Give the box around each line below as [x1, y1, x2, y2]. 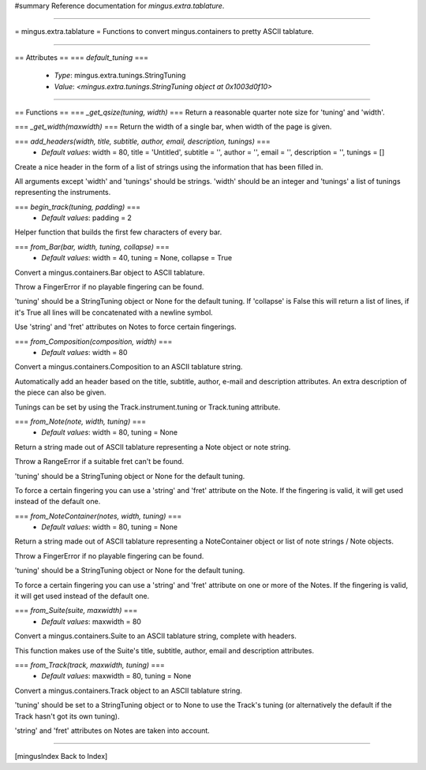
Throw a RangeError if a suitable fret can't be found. [14, 457, 185, 466]
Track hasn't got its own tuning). [14, 711, 120, 721]
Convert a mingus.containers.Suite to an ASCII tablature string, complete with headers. [14, 631, 297, 641]
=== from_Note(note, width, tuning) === [14, 417, 146, 426]
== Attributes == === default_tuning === [14, 52, 149, 62]
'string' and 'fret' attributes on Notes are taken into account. [14, 726, 211, 735]
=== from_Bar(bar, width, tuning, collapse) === [14, 241, 170, 252]
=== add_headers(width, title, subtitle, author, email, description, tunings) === [14, 136, 271, 146]
